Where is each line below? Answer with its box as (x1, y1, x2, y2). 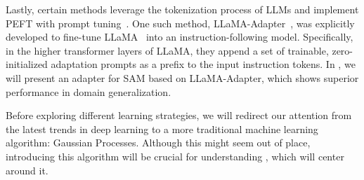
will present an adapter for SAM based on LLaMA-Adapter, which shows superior (6, 70, 359, 85)
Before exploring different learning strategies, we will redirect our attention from (6, 108, 352, 123)
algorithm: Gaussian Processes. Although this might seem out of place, (6, 135, 311, 150)
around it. (6, 162, 48, 177)
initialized (6, 57, 48, 71)
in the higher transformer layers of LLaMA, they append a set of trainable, (6, 43, 329, 57)
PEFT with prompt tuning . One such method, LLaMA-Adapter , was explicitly (6, 15, 355, 30)
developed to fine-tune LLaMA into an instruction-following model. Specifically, (6, 29, 353, 44)
